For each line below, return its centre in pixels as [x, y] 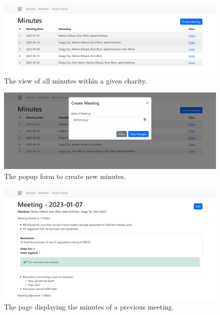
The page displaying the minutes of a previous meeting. [89, 307]
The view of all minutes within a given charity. [75, 80]
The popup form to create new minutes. [65, 176]
